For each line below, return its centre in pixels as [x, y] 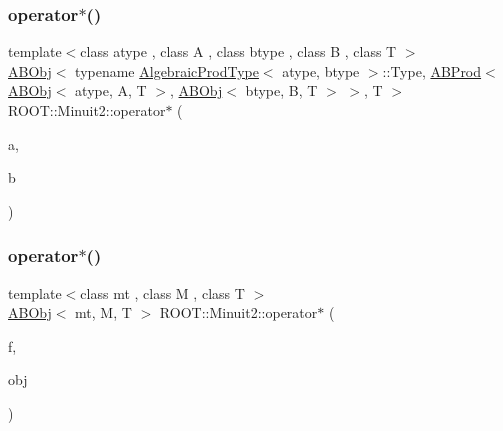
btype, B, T [281, 90]
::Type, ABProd [432, 70]
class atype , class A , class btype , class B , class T [238, 51]
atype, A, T [111, 90]
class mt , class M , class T [162, 292]
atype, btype [321, 70]
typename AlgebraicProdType [167, 70]
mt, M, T [103, 312]
